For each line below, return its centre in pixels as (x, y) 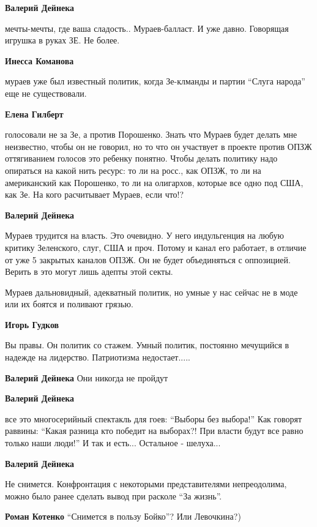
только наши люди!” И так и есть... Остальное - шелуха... (113, 443)
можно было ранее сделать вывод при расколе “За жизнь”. (114, 495)
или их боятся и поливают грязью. (69, 304)
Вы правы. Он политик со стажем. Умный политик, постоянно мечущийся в (147, 345)
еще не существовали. (46, 93)
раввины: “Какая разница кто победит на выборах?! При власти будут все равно (154, 431)
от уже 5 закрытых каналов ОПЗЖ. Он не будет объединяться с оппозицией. (148, 259)
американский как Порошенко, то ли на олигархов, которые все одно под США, (154, 182)
